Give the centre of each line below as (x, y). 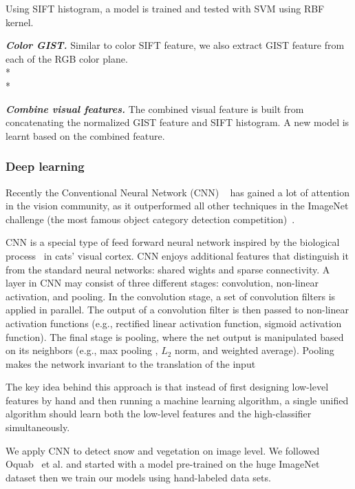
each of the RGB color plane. (67, 58)
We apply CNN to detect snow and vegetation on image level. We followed (163, 450)
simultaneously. (38, 427)
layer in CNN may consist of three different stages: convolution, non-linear (162, 283)
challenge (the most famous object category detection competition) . (150, 219)
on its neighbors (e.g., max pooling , (82, 350)
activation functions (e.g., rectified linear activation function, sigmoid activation (174, 323)
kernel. (20, 22)
